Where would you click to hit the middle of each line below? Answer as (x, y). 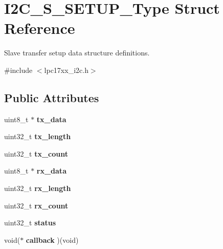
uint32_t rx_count (36, 205)
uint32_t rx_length (38, 188)
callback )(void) (52, 240)
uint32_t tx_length (38, 136)
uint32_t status (30, 223)
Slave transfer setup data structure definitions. (77, 53)
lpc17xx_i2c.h (66, 70)
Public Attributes (52, 97)
